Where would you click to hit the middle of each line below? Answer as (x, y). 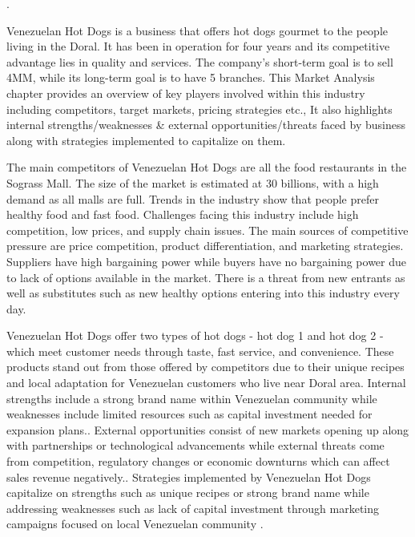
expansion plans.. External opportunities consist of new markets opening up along (208, 429)
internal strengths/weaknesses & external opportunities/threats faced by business (206, 125)
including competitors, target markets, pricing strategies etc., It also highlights (199, 109)
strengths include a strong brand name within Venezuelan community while (192, 398)
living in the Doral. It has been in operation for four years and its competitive (198, 46)
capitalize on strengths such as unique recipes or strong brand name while (188, 493)
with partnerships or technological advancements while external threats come (195, 445)
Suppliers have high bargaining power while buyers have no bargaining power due (206, 261)
